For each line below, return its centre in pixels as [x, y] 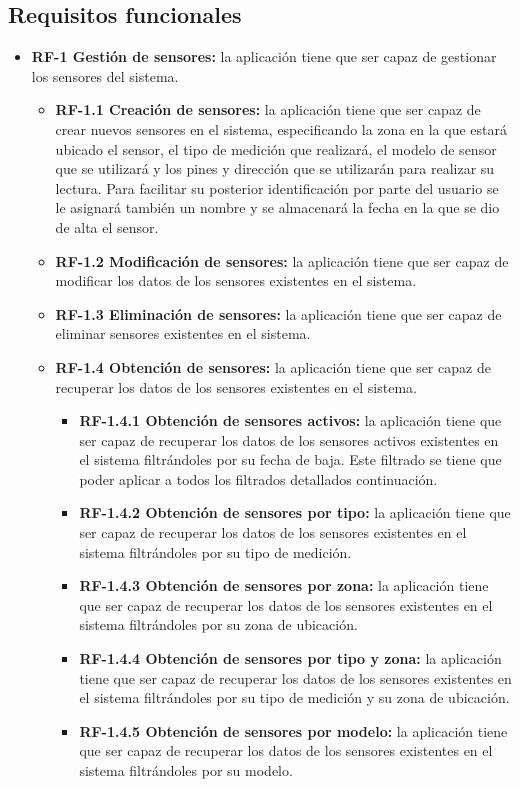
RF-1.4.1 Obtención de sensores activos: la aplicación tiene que [290, 420]
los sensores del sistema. [105, 75]
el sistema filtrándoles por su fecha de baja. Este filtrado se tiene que [290, 459]
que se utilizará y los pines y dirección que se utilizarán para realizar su [275, 168]
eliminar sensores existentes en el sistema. [183, 333]
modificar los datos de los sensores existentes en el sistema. [236, 280]
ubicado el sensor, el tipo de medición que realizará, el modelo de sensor [276, 148]
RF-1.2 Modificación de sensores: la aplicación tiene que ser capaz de [282, 260]
